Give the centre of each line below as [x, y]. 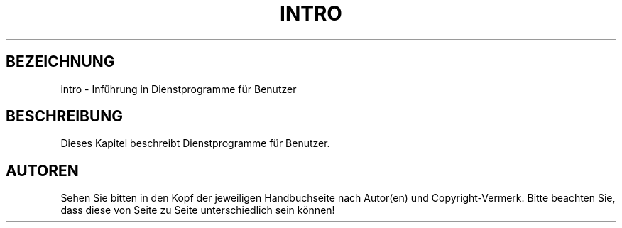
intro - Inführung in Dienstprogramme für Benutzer [179, 89]
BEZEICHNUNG [60, 62]
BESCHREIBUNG [65, 116]
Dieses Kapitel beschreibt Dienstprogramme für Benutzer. [195, 143]
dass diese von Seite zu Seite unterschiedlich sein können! [198, 210]
